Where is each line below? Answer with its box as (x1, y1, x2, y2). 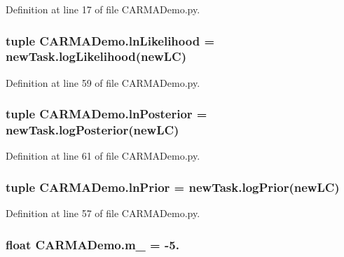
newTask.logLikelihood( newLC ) (6, 48, 186, 65)
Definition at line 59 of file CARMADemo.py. (6, 75, 200, 90)
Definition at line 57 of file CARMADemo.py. (6, 206, 200, 221)
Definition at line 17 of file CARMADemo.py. (6, 2, 200, 16)
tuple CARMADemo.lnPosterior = (6, 105, 207, 123)
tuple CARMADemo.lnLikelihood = (6, 32, 215, 49)
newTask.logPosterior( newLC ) (6, 121, 179, 139)
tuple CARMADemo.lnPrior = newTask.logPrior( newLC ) (6, 178, 340, 195)
